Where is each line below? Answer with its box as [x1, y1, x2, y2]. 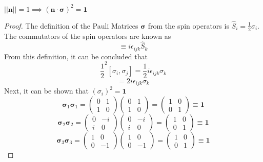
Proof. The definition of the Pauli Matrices [4, 20, 138, 31]
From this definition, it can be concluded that [4, 51, 148, 61]
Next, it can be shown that [4, 85, 89, 96]
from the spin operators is [148, 20, 229, 31]
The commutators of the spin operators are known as [4, 30, 171, 41]
